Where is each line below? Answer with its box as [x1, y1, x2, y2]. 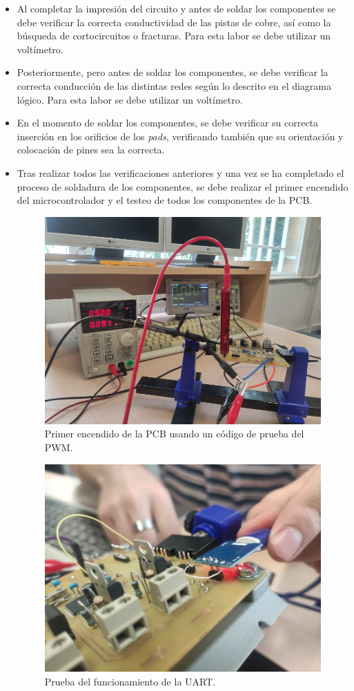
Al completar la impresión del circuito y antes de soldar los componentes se [17, 1, 336, 15]
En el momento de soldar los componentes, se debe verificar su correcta [17, 115, 319, 130]
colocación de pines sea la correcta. [17, 142, 165, 157]
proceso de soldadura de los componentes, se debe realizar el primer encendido [17, 179, 348, 193]
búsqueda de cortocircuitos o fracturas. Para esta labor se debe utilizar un [17, 28, 331, 43]
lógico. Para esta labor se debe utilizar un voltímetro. [17, 92, 243, 106]
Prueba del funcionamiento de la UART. [44, 674, 216, 688]
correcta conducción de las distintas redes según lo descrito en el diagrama [17, 78, 332, 93]
